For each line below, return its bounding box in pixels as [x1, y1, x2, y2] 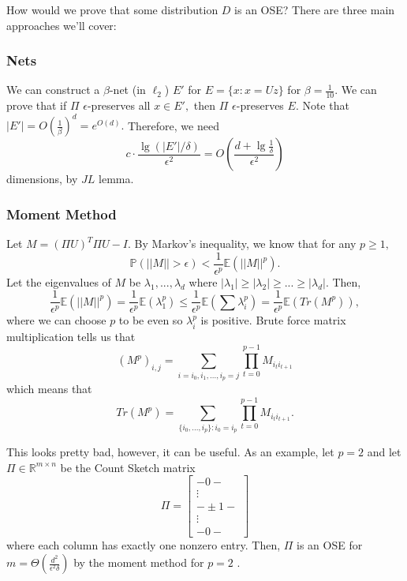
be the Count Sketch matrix [60, 459, 196, 475]
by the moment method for [73, 554, 204, 571]
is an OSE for [297, 537, 363, 553]
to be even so [118, 312, 183, 328]
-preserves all [87, 97, 151, 114]
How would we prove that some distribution [6, 2, 218, 17]
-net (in [109, 81, 146, 98]
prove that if [6, 97, 67, 114]
